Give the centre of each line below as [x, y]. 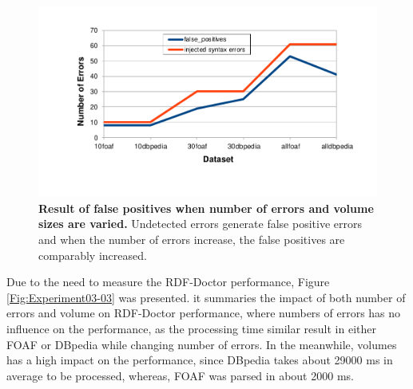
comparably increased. [93, 255]
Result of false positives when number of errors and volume [206, 208]
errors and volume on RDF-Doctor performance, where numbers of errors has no [204, 313]
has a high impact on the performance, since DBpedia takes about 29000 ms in [200, 360]
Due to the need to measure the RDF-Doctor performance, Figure [168, 282]
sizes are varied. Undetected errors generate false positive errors [200, 224]
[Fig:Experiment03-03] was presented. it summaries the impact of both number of [206, 297]
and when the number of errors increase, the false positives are [192, 239]
